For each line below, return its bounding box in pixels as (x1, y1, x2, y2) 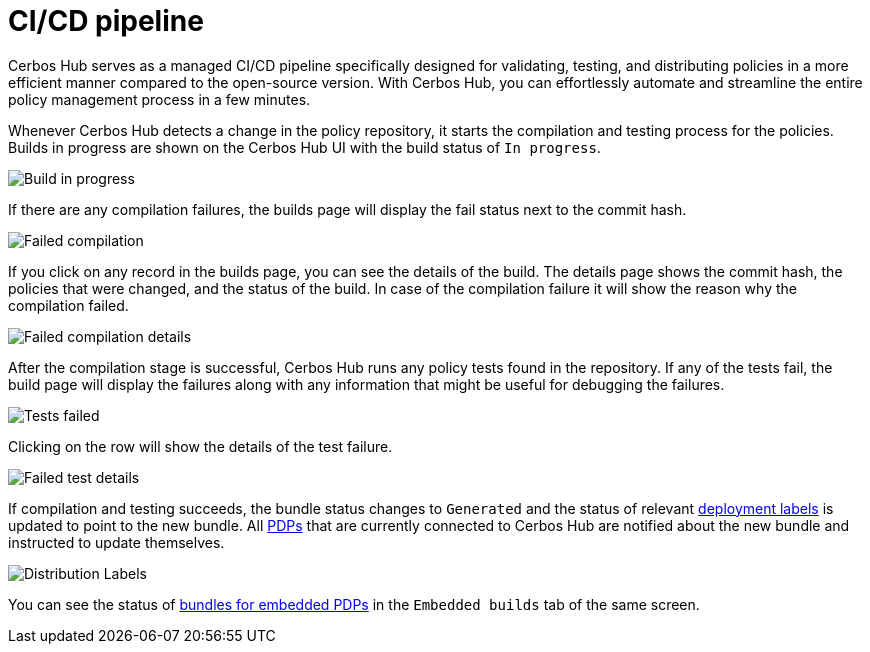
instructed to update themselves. (8, 533, 225, 551)
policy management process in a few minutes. (8, 90, 311, 108)
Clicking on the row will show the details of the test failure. (8, 437, 393, 455)
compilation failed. (8, 296, 129, 314)
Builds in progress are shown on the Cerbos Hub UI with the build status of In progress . (8, 138, 601, 156)
